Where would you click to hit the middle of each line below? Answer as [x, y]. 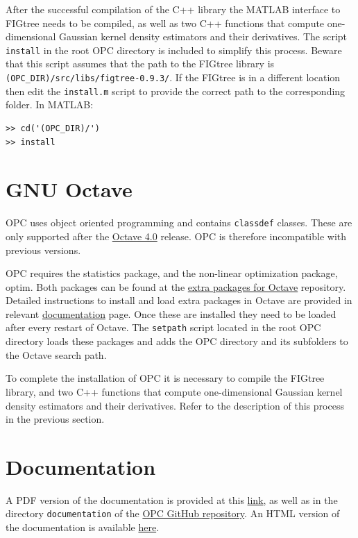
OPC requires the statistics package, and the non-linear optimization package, [172, 273]
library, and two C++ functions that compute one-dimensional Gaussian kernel [174, 391]
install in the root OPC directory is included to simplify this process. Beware [174, 50]
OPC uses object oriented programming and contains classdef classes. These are [179, 222]
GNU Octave [69, 189]
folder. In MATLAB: [50, 104]
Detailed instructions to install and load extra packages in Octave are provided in [179, 300]
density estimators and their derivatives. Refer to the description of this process [175, 405]
